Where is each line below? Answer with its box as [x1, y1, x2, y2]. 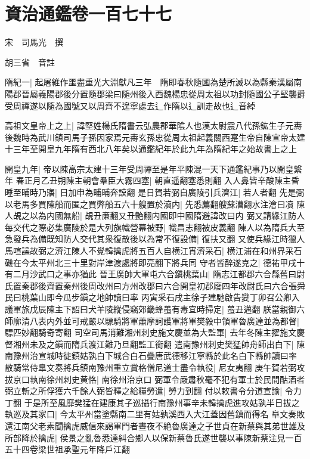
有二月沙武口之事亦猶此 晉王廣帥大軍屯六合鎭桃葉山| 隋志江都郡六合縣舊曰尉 [5, 268, 305, 280]
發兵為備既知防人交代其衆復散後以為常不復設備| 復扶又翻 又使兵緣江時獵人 [13, 232, 305, 245]
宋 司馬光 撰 [5, 36, 63, 48]
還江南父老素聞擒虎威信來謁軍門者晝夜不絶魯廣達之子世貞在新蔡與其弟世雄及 [5, 419, 305, 432]
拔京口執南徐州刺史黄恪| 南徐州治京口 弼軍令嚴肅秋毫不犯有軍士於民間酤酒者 [5, 373, 305, 385]
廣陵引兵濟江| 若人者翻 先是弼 [188, 186, 305, 199]
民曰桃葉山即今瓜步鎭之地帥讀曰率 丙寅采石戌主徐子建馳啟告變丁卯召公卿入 [5, 291, 300, 303]
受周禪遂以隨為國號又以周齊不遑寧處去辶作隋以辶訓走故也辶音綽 [5, 99, 255, 111]
